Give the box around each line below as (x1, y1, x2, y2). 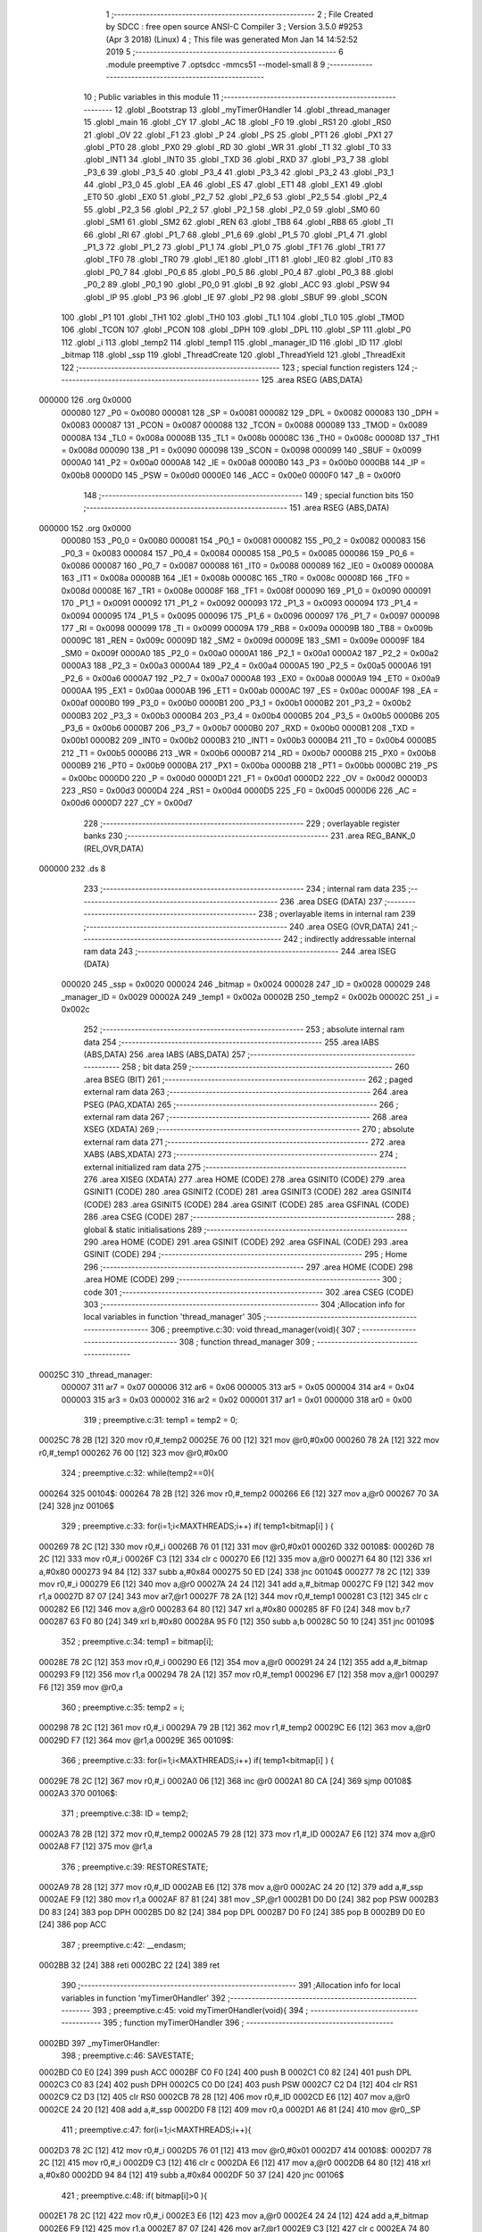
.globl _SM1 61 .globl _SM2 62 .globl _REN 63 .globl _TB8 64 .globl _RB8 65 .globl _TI (83, 217, 394, 228)
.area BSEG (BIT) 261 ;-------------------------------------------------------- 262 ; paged (83, 1074, 413, 1085)
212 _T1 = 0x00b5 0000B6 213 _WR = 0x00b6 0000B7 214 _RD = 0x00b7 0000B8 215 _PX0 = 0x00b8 (61, 747, 436, 758)
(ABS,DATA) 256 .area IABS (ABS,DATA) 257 (83, 1049, 245, 1060)
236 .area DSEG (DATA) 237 (279, 895, 383, 906)
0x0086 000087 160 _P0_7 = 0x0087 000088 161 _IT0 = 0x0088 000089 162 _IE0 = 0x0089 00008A (61, 561, 435, 571)
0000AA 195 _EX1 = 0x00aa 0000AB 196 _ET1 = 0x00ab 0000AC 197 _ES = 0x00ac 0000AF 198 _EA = (61, 685, 439, 695)
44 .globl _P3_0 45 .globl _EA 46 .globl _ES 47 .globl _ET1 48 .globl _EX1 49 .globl (83, 179, 383, 190)
